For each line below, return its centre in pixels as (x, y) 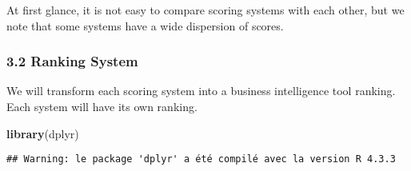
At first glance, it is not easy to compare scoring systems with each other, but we (205, 10)
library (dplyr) (43, 133)
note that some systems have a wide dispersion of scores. (145, 25)
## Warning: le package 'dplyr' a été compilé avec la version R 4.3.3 (201, 159)
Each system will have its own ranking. (102, 106)
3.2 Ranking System (72, 61)
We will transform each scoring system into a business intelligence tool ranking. (201, 91)
